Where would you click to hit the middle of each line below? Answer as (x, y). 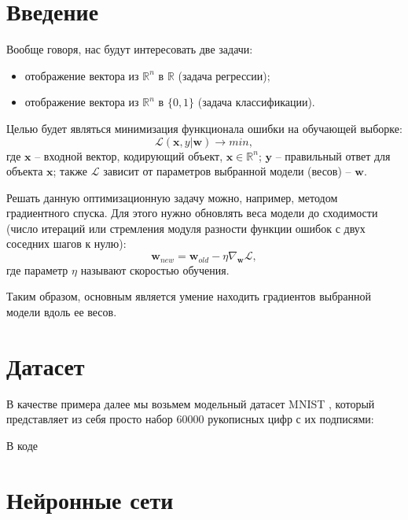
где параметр (37, 269)
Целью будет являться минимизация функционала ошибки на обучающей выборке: (204, 128)
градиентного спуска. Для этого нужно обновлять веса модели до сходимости (192, 213)
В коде (22, 445)
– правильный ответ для (333, 155)
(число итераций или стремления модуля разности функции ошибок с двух (186, 228)
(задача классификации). (256, 102)
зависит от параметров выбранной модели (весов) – (227, 171)
